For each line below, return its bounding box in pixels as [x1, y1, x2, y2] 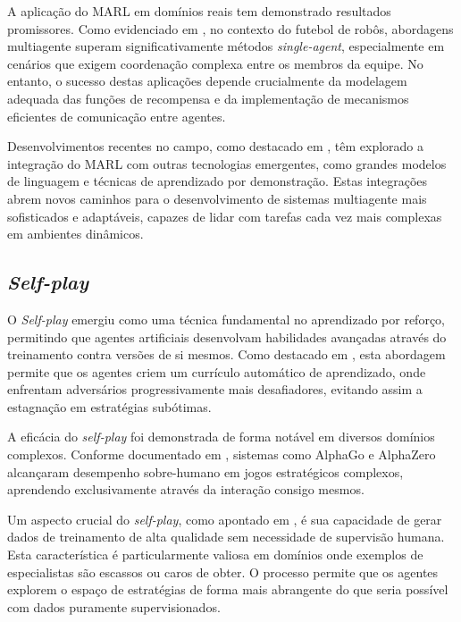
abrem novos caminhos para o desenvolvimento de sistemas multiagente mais [7, 189, 427, 207]
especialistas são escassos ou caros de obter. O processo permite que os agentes [7, 562, 439, 581]
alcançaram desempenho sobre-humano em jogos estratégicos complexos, [7, 462, 404, 481]
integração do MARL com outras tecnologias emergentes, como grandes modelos [7, 154, 447, 172]
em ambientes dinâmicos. [7, 224, 144, 243]
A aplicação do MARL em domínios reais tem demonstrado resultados [7, 2, 391, 20]
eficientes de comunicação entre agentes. [7, 106, 226, 125]
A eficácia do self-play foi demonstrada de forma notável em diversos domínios [7, 427, 435, 446]
